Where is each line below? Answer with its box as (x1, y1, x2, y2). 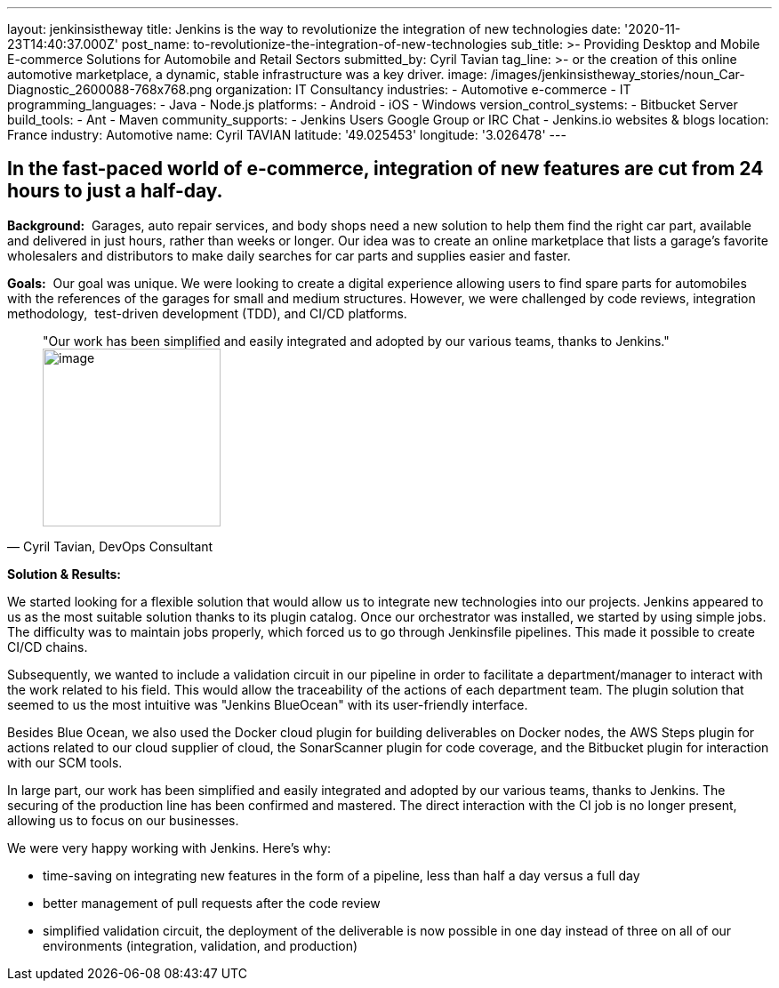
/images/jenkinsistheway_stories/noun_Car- (490, 67, 745, 82)
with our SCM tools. (7, 754, 123, 770)
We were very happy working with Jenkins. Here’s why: (7, 839, 332, 855)
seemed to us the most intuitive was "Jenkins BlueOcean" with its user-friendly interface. (7, 696, 528, 712)
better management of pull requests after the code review (43, 895, 381, 911)
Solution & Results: (7, 566, 121, 582)
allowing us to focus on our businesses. (7, 812, 239, 828)
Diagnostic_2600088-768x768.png (7, 82, 213, 97)
